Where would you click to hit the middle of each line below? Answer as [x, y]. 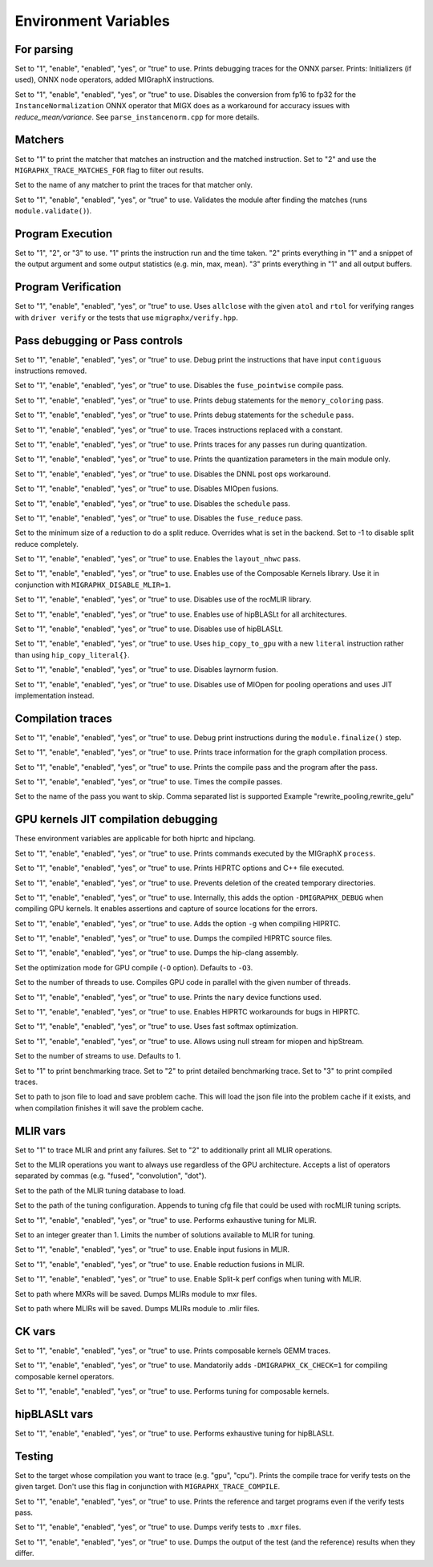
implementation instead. [55, 695]
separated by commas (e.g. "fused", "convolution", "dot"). [111, 1176]
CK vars [35, 1331]
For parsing [44, 49]
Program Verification [68, 287]
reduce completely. [47, 544]
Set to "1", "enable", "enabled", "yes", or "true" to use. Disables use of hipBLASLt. [149, 629]
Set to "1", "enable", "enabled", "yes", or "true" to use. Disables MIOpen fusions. [147, 488]
